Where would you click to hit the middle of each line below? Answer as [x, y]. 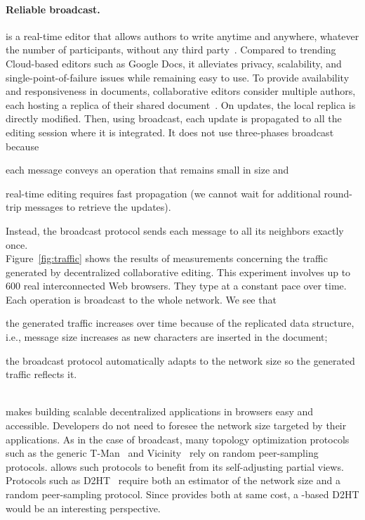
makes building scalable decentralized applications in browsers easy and [160, 411]
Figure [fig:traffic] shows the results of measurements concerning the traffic [167, 258]
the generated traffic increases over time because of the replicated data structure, [180, 323]
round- [338, 193]
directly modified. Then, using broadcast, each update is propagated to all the [174, 118]
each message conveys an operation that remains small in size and [147, 170]
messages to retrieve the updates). [98, 207]
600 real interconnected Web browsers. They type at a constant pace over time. [176, 286]
